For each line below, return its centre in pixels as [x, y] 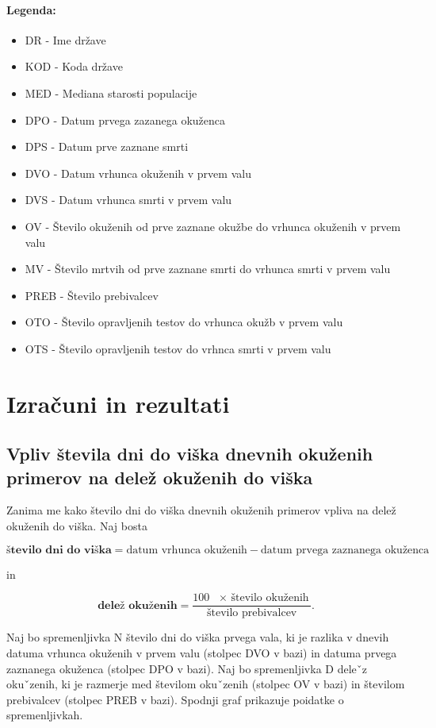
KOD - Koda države [74, 66]
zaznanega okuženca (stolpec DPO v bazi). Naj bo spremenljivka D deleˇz [187, 668]
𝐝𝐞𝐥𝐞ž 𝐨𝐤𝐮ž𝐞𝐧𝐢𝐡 [138, 605]
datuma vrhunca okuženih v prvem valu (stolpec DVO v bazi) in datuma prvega [202, 652]
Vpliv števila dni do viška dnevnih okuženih [190, 454]
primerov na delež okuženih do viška [160, 477]
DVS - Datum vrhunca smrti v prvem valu [128, 200]
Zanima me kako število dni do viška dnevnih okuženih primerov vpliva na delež [201, 510]
